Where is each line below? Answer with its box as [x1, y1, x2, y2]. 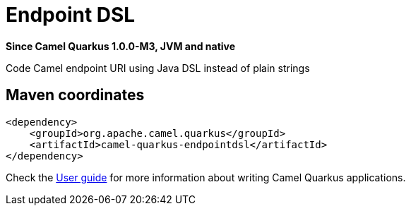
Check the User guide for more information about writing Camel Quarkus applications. [6, 171, 406, 183]
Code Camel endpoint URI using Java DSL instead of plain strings [6, 61, 310, 74]
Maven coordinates [6, 86, 145, 104]
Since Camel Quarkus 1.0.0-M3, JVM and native [6, 40, 236, 52]
